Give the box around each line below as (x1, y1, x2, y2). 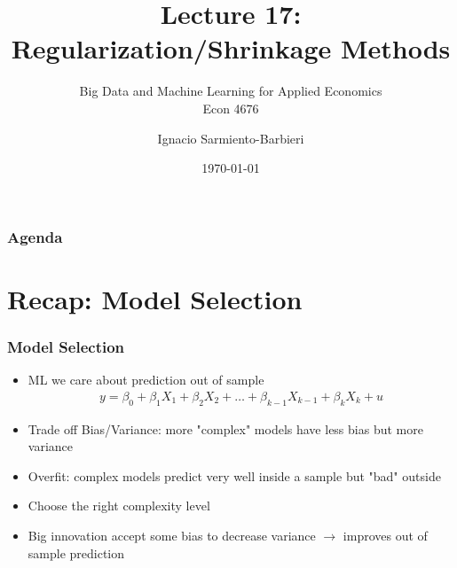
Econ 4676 (202, 98, 259, 117)
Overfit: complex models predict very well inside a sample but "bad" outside (28, 466, 441, 485)
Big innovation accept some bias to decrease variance (28, 526, 316, 544)
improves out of (343, 526, 428, 544)
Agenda (7, 225, 63, 247)
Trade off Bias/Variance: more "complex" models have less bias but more (28, 419, 423, 438)
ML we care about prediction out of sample (28, 370, 264, 389)
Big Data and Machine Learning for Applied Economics (79, 82, 382, 100)
